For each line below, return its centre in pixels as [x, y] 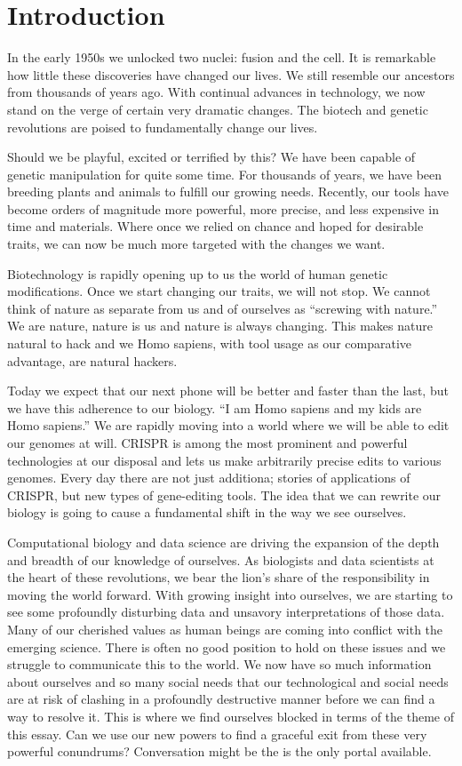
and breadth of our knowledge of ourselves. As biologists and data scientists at [221, 559]
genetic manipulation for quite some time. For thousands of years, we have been [225, 174]
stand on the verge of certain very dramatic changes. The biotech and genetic [218, 109]
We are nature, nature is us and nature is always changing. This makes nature [220, 326]
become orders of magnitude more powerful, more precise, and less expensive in [223, 208]
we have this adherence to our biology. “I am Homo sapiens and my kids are [215, 407]
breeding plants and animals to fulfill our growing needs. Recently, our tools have [228, 191]
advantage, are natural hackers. [92, 360]
